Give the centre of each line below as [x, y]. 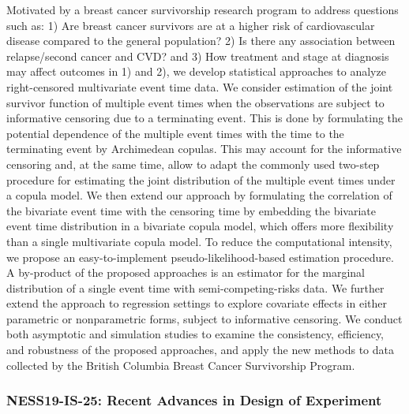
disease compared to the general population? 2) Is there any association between [201, 41]
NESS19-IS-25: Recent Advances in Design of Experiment [194, 400]
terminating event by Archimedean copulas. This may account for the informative [204, 149]
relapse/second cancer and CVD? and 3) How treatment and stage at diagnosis [198, 56]
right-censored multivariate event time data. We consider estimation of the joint [200, 86]
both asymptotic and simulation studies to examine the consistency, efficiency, [195, 334]
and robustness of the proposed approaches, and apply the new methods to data [200, 350]
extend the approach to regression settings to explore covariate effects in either [197, 303]
